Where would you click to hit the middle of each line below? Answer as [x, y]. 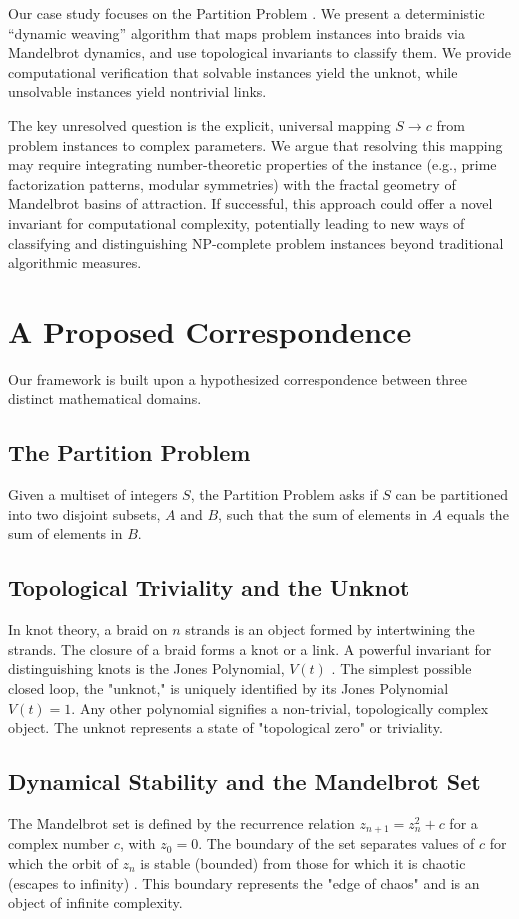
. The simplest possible [401, 668]
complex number [59, 843]
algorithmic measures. [75, 262]
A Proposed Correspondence [210, 330]
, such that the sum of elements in [323, 513]
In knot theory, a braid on [88, 629]
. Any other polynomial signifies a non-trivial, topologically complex [280, 707]
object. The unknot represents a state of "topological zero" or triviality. [225, 727]
